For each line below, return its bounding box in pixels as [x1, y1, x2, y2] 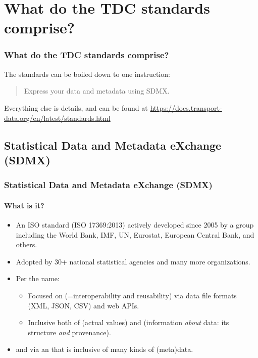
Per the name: [16, 273, 60, 284]
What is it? [4, 200, 44, 210]
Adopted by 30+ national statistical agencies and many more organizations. [16, 256, 250, 266]
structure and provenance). [28, 327, 111, 337]
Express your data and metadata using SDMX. [24, 85, 170, 96]
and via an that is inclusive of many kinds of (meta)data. [16, 344, 193, 354]
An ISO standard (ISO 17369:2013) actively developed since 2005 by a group [16, 219, 254, 230]
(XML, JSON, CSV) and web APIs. [28, 300, 139, 310]
